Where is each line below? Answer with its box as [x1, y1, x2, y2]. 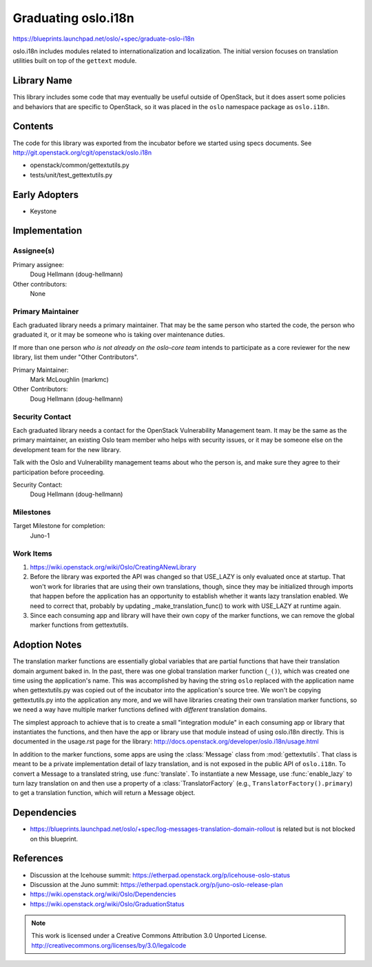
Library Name [12, 75, 72, 86]
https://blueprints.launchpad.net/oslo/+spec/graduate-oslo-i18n [12, 35, 195, 43]
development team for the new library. [12, 445, 121, 453]
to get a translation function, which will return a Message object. [12, 789, 196, 797]
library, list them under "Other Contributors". [12, 353, 139, 362]
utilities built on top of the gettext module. [12, 57, 137, 65]
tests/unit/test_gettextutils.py [30, 170, 113, 179]
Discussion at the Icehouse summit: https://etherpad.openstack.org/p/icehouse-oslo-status [30, 870, 291, 879]
